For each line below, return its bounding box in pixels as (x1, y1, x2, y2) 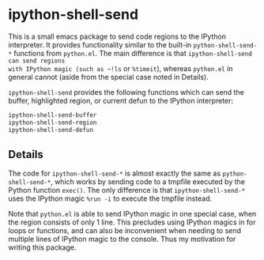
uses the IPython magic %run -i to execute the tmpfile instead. (8, 194, 213, 203)
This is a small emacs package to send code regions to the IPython (8, 32, 227, 41)
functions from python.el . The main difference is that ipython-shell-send (13, 48, 253, 58)
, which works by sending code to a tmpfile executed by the (50, 177, 245, 187)
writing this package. (8, 243, 77, 252)
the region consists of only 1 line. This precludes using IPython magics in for (8, 217, 256, 227)
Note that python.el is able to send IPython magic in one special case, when (8, 209, 257, 219)
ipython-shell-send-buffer (8, 111, 97, 119)
